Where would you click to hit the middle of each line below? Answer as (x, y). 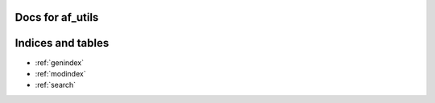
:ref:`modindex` (60, 73)
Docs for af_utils (57, 17)
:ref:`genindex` (60, 62)
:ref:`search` (56, 85)
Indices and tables (62, 43)
